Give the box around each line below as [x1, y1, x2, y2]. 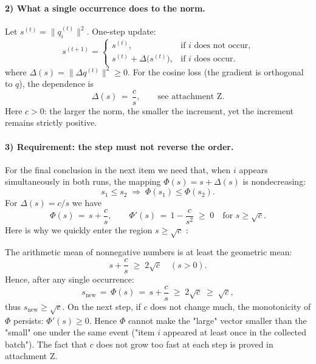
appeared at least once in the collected [163, 326, 307, 338]
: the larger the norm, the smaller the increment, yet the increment [44, 104, 294, 117]
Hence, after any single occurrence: [5, 273, 134, 286]
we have [72, 196, 102, 209]
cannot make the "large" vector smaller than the [128, 314, 307, 326]
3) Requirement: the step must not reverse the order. [5, 140, 234, 153]
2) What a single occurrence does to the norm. [5, 1, 205, 14]
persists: [13, 314, 44, 326]
